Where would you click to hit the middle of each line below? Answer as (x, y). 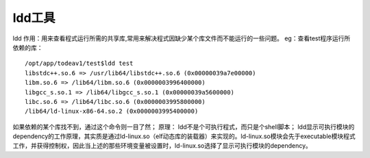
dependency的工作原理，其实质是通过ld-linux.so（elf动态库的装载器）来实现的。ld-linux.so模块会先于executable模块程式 (184, 136)
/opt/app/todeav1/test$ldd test (79, 64)
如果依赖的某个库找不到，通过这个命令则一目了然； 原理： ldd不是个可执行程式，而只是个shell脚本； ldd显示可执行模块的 (184, 127)
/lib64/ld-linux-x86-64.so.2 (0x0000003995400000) (112, 111)
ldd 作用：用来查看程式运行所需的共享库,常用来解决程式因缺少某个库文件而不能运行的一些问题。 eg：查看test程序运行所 (182, 38)
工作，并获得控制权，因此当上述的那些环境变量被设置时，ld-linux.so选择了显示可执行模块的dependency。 (162, 146)
